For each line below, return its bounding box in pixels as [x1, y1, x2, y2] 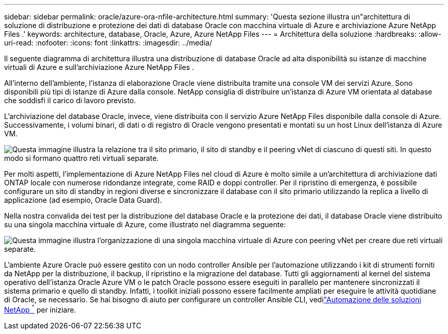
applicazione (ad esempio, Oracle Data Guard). [4, 196, 162, 204]
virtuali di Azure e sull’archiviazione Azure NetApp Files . [4, 63, 194, 71]
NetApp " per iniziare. [4, 304, 76, 314]
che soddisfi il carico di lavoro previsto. [4, 96, 136, 105]
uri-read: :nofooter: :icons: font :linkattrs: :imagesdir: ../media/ [4, 38, 212, 47]
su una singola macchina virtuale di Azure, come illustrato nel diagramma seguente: [4, 220, 286, 229]
